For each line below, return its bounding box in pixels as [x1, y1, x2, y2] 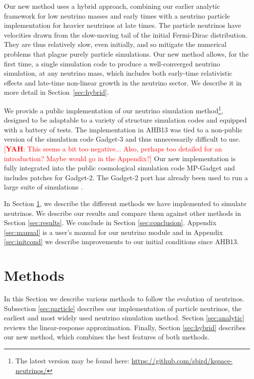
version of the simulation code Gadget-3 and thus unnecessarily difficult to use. [4, 134, 241, 144]
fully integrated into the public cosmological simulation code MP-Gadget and [4, 163, 235, 173]
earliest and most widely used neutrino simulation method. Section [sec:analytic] [4, 313, 245, 323]
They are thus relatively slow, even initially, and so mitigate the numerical [4, 39, 227, 49]
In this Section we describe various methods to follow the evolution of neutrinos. [4, 294, 245, 304]
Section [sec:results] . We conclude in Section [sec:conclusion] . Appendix [4, 217, 216, 228]
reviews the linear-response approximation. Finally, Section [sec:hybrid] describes [4, 322, 246, 332]
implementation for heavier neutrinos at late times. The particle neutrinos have [4, 20, 241, 30]
